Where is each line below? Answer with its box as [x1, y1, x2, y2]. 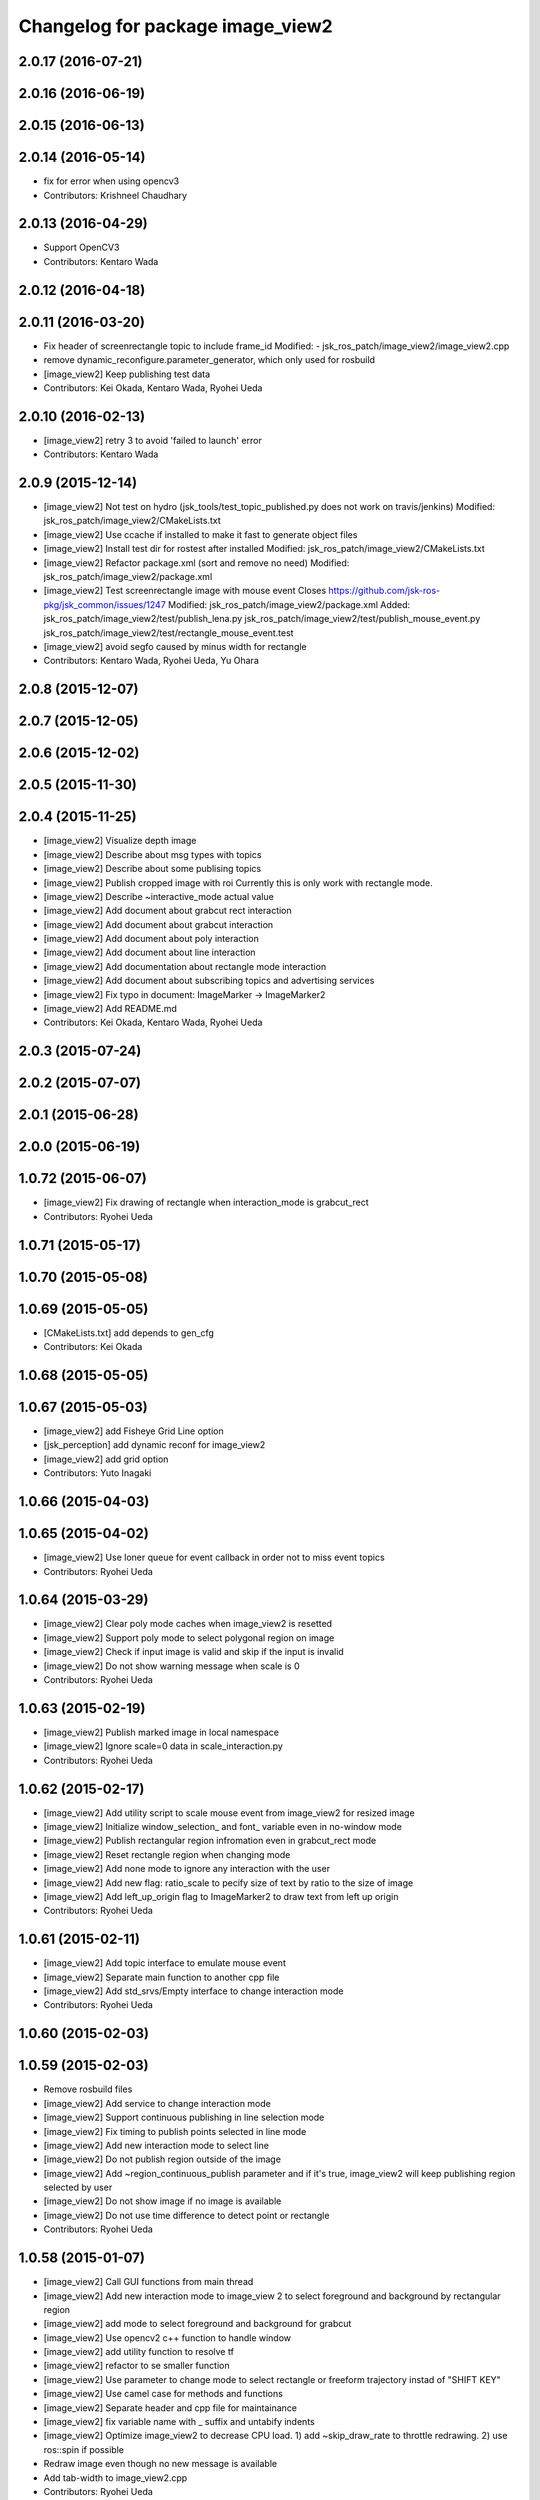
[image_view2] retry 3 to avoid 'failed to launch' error [43, 434, 262, 446]
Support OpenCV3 [43, 241, 120, 254]
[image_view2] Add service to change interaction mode [43, 2097, 272, 2109]
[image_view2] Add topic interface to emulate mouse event [43, 1957, 287, 1969]
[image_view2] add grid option [43, 1453, 169, 1465]
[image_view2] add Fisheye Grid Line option [43, 1425, 224, 1437]
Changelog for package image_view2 [18, 15, 334, 37]
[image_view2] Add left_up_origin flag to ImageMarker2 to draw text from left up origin [43, 1890, 399, 1902]
